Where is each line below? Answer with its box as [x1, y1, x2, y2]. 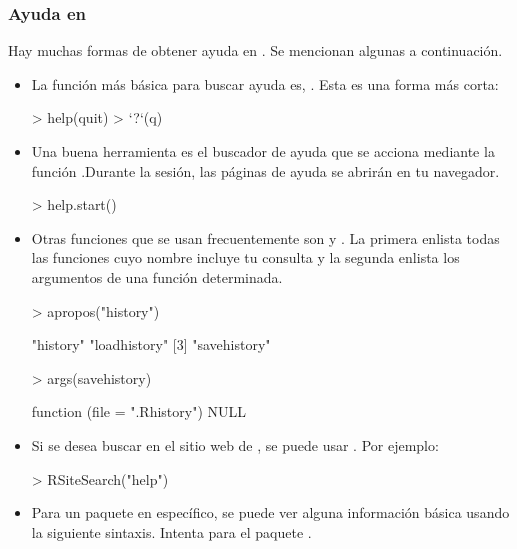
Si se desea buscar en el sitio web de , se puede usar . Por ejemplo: [31, 434, 439, 455]
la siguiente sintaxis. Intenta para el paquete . [31, 521, 312, 542]
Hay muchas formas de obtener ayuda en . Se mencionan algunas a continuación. [8, 40, 503, 61]
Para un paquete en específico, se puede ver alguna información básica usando [31, 502, 510, 523]
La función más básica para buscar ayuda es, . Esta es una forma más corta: [31, 73, 499, 94]
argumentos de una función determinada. [31, 266, 283, 287]
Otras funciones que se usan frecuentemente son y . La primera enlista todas [31, 227, 500, 248]
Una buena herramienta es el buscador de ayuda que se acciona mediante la [31, 141, 495, 161]
